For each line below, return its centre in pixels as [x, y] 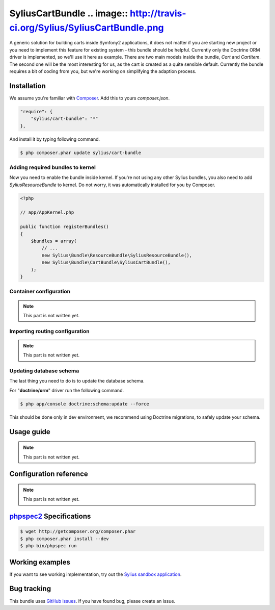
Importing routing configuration [49, 331]
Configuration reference [49, 474]
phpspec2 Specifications [50, 516]
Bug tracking [30, 589]
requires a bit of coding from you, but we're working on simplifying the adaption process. [103, 71]
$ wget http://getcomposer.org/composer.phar [78, 531]
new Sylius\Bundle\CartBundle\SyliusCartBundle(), [106, 262]
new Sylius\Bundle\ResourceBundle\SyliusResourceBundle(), [117, 255]
